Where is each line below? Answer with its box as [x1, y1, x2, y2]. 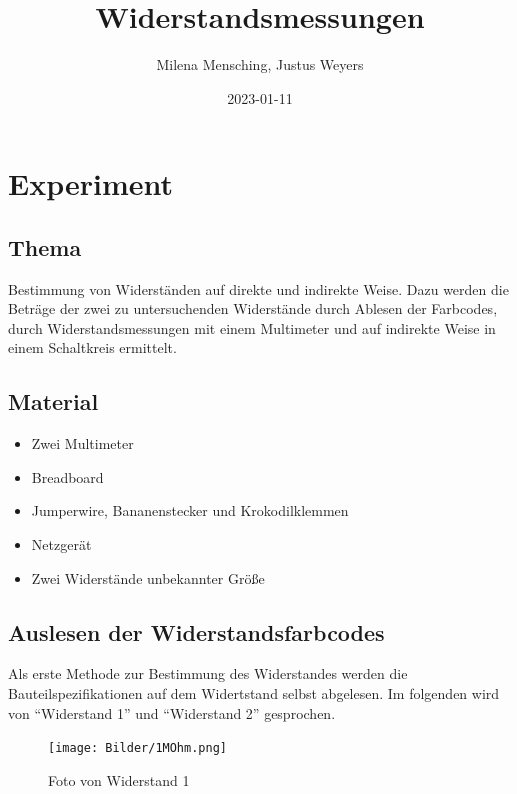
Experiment [8, 163, 174, 204]
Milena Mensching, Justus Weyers [156, 54, 364, 75]
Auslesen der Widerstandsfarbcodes [8, 616, 385, 647]
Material [8, 386, 99, 417]
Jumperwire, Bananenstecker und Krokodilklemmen [31, 500, 349, 521]
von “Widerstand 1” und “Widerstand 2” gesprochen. [8, 702, 336, 723]
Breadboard [31, 466, 104, 487]
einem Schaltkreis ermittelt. [8, 337, 177, 358]
